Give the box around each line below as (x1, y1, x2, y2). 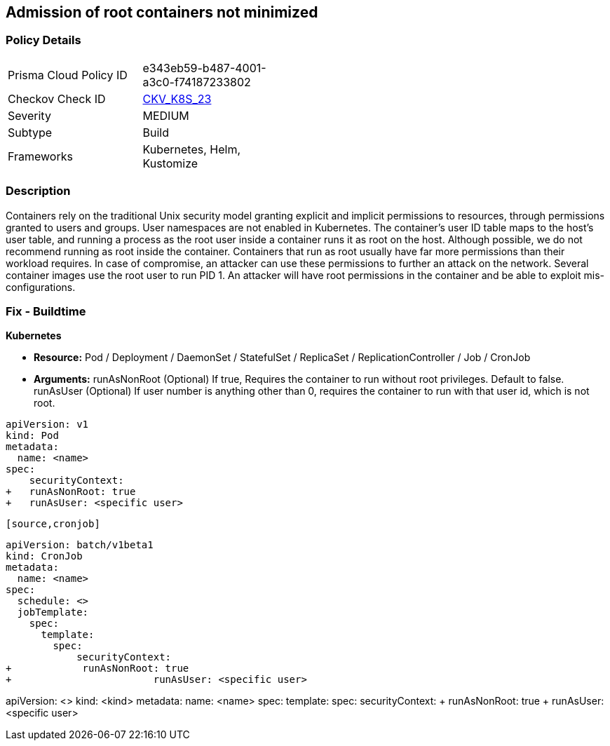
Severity (8, 108, 51, 123)
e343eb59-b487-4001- (142, 60, 266, 75)
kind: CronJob (6, 550, 83, 562)
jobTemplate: (17, 606, 89, 618)
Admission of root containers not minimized (6, 4, 318, 21)
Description (6, 184, 71, 198)
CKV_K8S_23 (142, 91, 212, 106)
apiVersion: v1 (6, 419, 89, 430)
